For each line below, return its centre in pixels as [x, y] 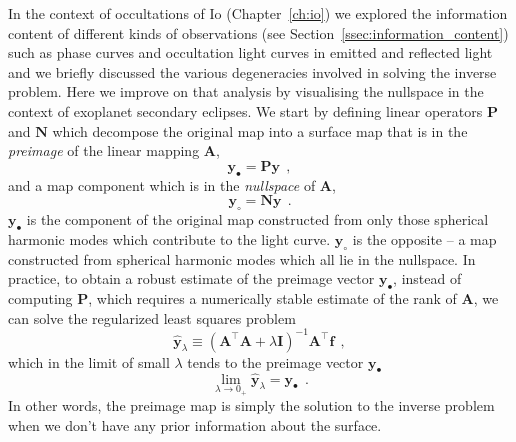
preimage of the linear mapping [104, 150]
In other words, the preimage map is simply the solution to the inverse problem [251, 405]
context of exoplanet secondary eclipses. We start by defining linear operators [245, 110]
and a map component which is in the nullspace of [162, 184]
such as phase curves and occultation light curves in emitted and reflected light [250, 52]
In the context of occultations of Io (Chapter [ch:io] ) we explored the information [258, 13]
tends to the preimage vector [275, 361]
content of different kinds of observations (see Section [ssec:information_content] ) [258, 32]
